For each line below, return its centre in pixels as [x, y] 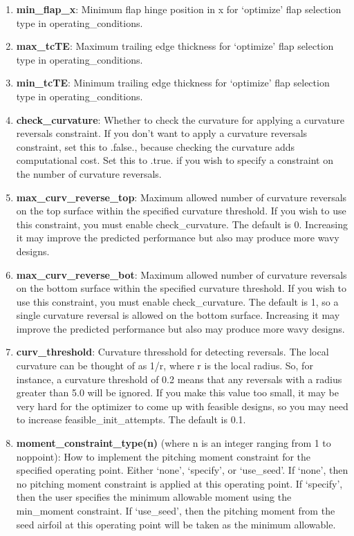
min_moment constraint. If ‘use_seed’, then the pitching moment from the [176, 510]
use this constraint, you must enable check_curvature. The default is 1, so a [177, 301]
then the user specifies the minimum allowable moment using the [154, 497]
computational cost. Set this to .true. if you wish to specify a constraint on [175, 160]
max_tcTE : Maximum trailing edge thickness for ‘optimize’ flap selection [175, 46]
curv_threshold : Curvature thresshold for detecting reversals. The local [173, 352]
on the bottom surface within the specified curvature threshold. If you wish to [181, 288]
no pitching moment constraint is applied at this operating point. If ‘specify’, [179, 483]
